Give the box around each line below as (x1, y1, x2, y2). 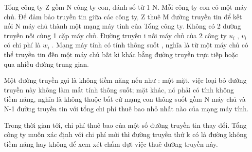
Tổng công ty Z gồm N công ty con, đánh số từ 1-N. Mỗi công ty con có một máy (4, 2, 248, 12)
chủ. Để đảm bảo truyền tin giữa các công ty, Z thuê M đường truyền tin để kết (4, 11, 242, 21)
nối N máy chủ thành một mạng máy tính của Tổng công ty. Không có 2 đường (4, 21, 241, 31)
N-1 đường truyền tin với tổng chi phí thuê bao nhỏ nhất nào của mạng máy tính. (4, 103, 249, 113)
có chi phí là (4, 40, 41, 50)
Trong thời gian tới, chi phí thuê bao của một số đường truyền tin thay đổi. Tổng (4, 120, 247, 130)
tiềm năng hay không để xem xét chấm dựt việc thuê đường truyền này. (4, 138, 218, 149)
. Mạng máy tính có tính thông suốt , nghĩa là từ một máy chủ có (52, 40, 248, 50)
